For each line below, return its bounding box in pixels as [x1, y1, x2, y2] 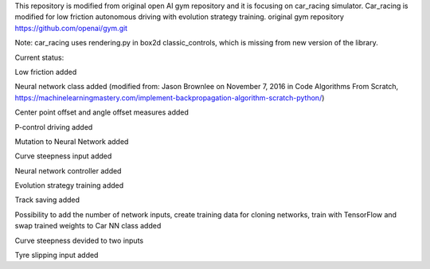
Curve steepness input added [14, 151, 112, 161]
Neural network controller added [14, 166, 122, 175]
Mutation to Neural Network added [14, 136, 129, 146]
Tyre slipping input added [14, 251, 99, 260]
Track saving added [14, 195, 80, 205]
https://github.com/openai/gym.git [14, 23, 127, 33]
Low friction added [14, 67, 77, 76]
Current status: [14, 53, 64, 62]
